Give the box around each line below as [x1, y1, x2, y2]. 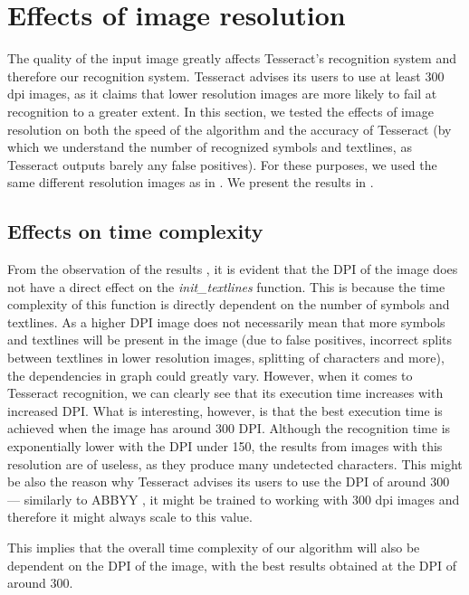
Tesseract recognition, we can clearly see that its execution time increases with [7, 383, 444, 402]
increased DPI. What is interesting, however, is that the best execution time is [7, 401, 443, 420]
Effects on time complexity [7, 217, 263, 245]
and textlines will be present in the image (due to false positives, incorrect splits [7, 330, 453, 349]
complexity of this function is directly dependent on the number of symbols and [7, 295, 450, 314]
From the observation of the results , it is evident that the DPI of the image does [7, 260, 458, 279]
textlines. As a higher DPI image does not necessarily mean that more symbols [7, 312, 445, 331]
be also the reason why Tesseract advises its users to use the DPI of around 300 [7, 472, 450, 491]
